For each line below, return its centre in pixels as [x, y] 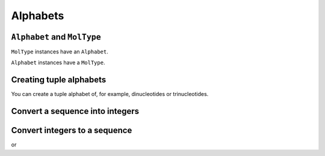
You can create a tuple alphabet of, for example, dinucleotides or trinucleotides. [110, 94]
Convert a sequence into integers [75, 111]
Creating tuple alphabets [59, 80]
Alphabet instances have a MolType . [58, 62]
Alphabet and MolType [56, 37]
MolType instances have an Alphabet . [60, 52]
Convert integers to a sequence [72, 130]
